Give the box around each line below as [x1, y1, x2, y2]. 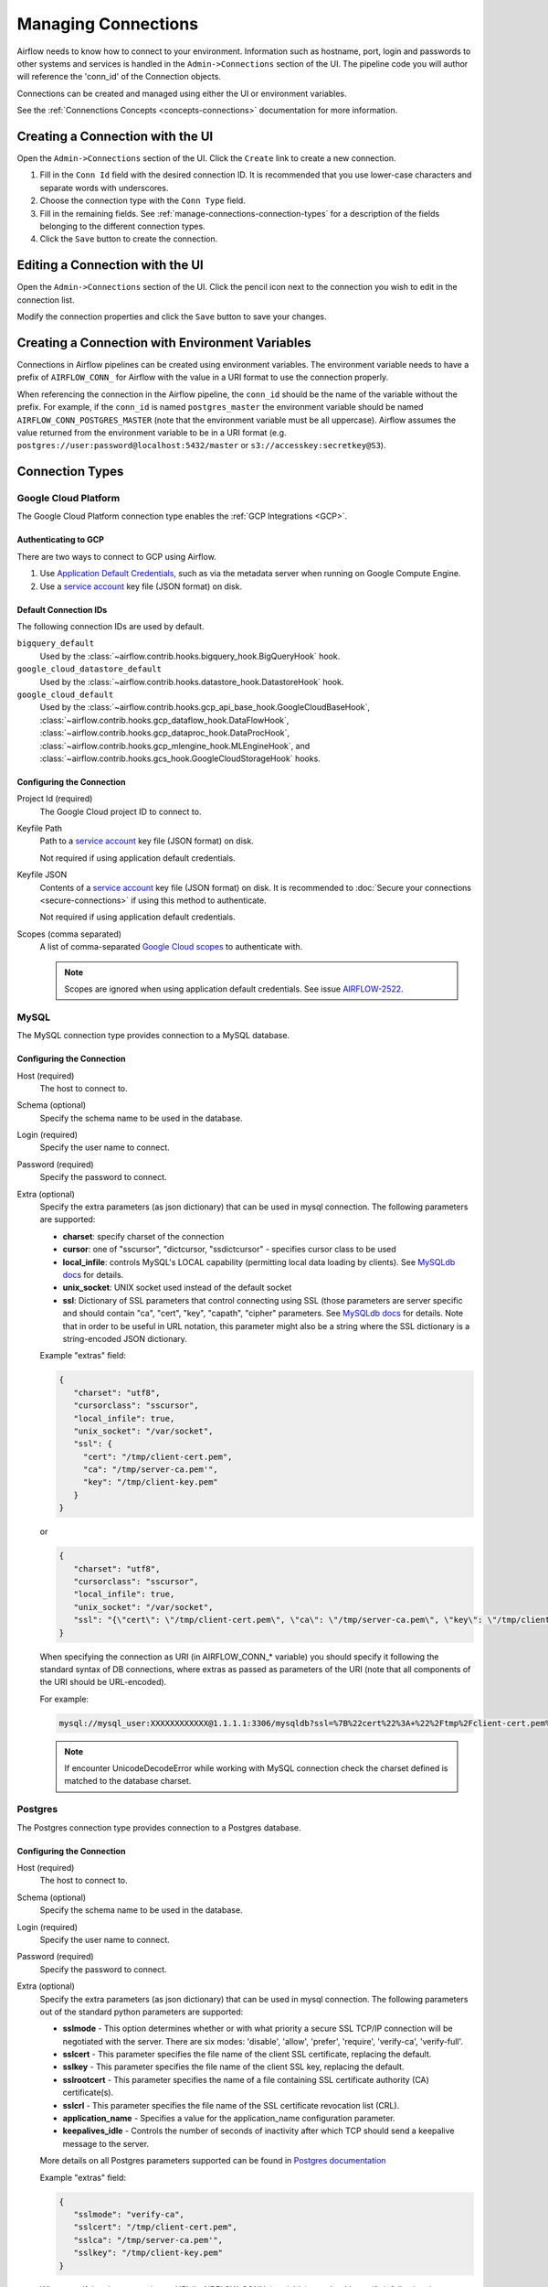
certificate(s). [62, 2087, 114, 2099]
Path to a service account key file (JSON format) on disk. [39, 835, 255, 846]
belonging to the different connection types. [39, 220, 205, 231]
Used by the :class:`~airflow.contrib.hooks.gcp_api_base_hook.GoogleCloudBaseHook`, [39, 702, 370, 713]
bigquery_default [16, 639, 95, 649]
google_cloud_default [16, 689, 114, 700]
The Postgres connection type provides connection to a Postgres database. [16, 1821, 301, 1833]
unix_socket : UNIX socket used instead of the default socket [62, 1282, 292, 1294]
